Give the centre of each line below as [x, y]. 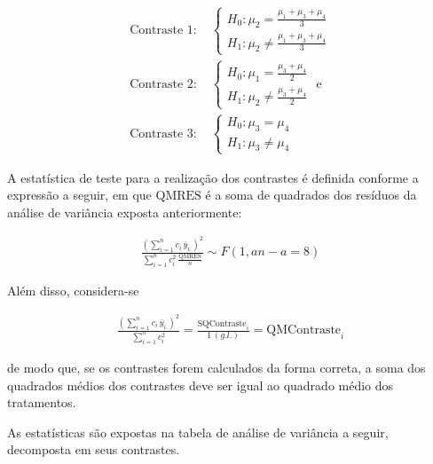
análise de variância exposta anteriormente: [125, 212]
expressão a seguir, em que [79, 195]
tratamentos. [42, 402]
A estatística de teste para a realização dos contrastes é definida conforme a [213, 177]
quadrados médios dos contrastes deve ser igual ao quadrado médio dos [201, 385]
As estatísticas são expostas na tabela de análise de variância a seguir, [198, 432]
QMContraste [304, 330]
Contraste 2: [163, 84]
